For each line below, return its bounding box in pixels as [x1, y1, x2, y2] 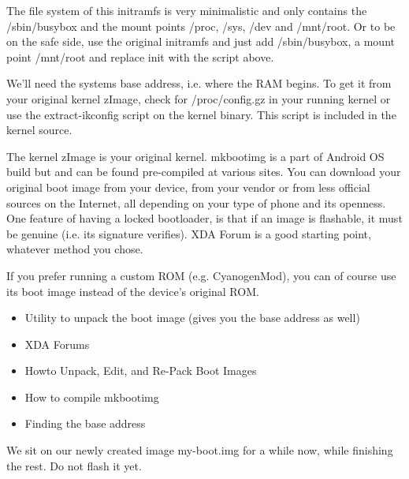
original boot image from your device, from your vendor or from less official [6, 178, 370, 195]
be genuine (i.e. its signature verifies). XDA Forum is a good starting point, [6, 225, 371, 241]
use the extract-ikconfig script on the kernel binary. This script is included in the [6, 106, 396, 122]
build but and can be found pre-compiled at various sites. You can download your [6, 163, 401, 180]
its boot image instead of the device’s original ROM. [6, 283, 259, 299]
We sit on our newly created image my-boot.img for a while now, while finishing [6, 442, 393, 458]
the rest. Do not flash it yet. [6, 457, 142, 473]
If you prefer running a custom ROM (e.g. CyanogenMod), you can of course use [6, 267, 396, 283]
